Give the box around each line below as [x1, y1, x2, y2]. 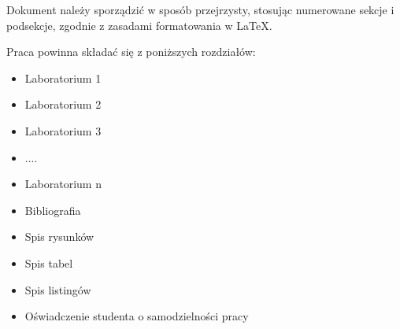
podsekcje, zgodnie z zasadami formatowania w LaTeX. [6, 17, 272, 33]
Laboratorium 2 [24, 96, 102, 113]
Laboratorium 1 [24, 69, 102, 86]
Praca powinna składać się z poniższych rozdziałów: [6, 43, 256, 60]
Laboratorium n [24, 176, 102, 192]
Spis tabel [24, 254, 73, 271]
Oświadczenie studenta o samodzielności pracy [24, 308, 249, 324]
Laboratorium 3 [24, 122, 102, 139]
